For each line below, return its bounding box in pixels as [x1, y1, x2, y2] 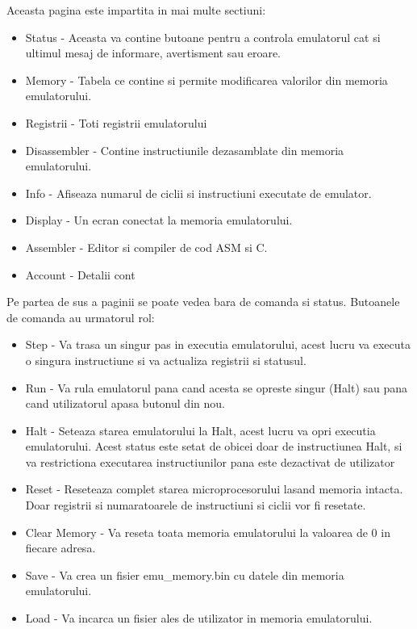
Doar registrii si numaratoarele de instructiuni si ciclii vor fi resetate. [25, 497, 366, 514]
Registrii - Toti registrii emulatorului [25, 114, 207, 131]
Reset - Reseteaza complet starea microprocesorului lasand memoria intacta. [25, 480, 403, 497]
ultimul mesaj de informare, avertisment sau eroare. [25, 44, 281, 61]
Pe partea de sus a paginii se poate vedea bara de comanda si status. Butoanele [6, 293, 400, 310]
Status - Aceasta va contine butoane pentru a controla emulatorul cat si [25, 28, 381, 45]
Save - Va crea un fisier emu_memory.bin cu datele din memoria [25, 566, 344, 583]
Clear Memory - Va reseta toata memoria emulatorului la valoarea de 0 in [25, 523, 390, 540]
